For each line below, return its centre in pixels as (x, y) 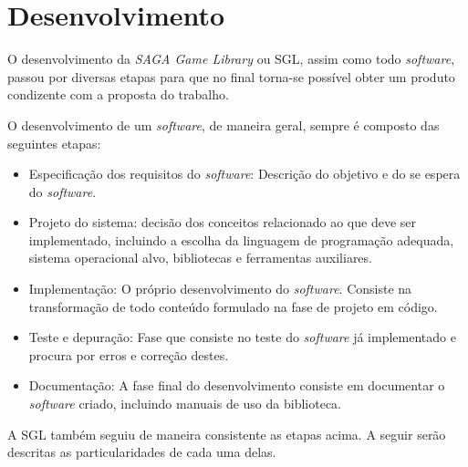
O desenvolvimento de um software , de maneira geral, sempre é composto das (224, 125)
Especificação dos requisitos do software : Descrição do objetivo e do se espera (244, 174)
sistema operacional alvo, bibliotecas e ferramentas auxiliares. (200, 258)
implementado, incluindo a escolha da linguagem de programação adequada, (241, 239)
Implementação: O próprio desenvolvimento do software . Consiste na (220, 289)
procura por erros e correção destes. (129, 354)
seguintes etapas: (54, 143)
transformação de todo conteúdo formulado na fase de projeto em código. (233, 306)
